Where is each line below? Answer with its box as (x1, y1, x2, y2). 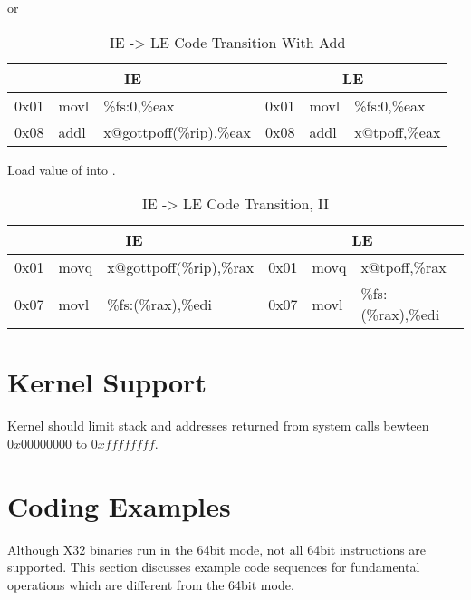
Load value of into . (7, 160, 116, 179)
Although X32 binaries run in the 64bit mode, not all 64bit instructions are (7, 539, 427, 558)
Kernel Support (7, 363, 207, 401)
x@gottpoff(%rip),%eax (103, 121, 251, 142)
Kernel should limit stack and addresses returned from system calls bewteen (7, 416, 429, 435)
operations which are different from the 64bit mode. (7, 575, 294, 594)
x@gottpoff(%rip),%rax (107, 256, 255, 278)
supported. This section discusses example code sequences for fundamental (7, 557, 420, 576)
